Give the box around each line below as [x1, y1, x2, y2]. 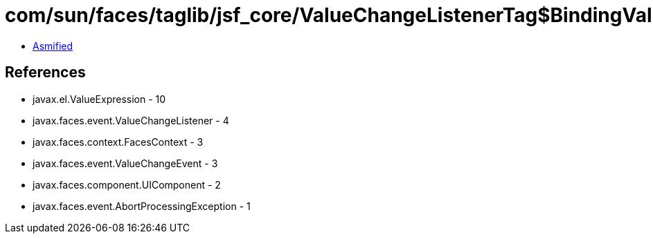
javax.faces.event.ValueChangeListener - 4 [33, 114, 229, 126]
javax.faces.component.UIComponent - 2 [33, 178, 221, 191]
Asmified [33, 39, 73, 52]
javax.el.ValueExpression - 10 [33, 93, 166, 105]
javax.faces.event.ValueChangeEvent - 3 [33, 157, 218, 169]
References [5, 64, 86, 82]
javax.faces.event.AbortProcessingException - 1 [33, 200, 251, 212]
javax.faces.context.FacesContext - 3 [33, 135, 204, 148]
